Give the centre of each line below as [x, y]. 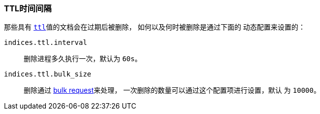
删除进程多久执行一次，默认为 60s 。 [83, 59]
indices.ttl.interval [46, 43]
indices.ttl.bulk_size [48, 74]
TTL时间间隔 [28, 8]
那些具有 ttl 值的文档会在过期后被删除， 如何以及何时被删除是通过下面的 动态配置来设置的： [155, 27]
